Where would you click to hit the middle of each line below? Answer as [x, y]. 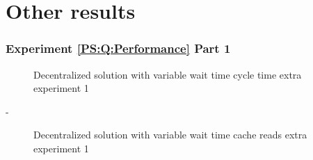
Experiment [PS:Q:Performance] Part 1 [118, 48]
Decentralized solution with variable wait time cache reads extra [170, 135]
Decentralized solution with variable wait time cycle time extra [168, 74]
